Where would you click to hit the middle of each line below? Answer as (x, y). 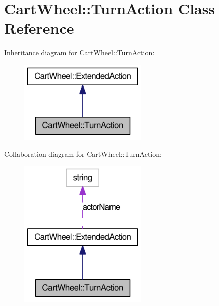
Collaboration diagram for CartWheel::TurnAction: (83, 154)
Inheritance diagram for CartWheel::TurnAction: (79, 52)
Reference (39, 28)
